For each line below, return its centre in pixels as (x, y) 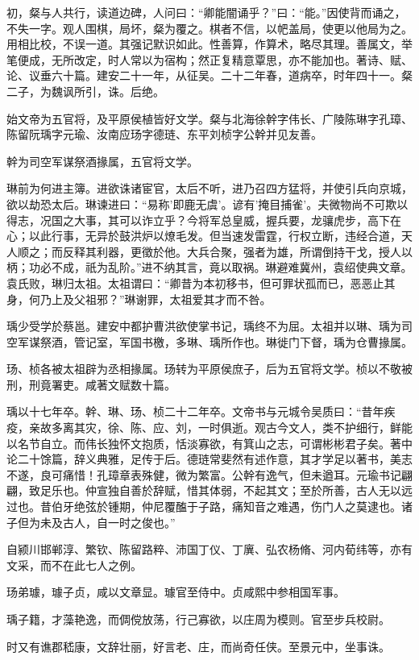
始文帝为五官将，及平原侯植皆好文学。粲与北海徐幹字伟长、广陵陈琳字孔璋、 (209, 118)
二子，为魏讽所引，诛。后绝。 (85, 91)
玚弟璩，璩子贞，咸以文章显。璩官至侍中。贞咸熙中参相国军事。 (176, 592)
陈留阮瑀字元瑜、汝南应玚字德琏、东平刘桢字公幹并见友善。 (164, 134)
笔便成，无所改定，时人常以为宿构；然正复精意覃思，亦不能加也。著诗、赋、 (209, 59)
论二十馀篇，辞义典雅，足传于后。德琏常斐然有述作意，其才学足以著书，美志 (209, 459)
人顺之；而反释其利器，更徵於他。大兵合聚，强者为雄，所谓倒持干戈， (193, 251)
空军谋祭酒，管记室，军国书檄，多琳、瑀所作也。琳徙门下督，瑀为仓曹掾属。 (209, 341)
